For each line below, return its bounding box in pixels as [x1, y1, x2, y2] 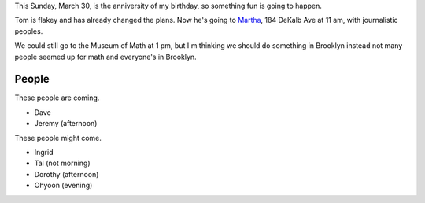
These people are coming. [14, 93, 100, 102]
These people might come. [14, 133, 102, 142]
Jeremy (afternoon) [34, 119, 98, 128]
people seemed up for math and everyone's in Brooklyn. [14, 52, 197, 61]
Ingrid [34, 148, 54, 157]
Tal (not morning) [34, 158, 91, 168]
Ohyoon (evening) [34, 181, 93, 190]
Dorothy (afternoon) [34, 169, 99, 179]
